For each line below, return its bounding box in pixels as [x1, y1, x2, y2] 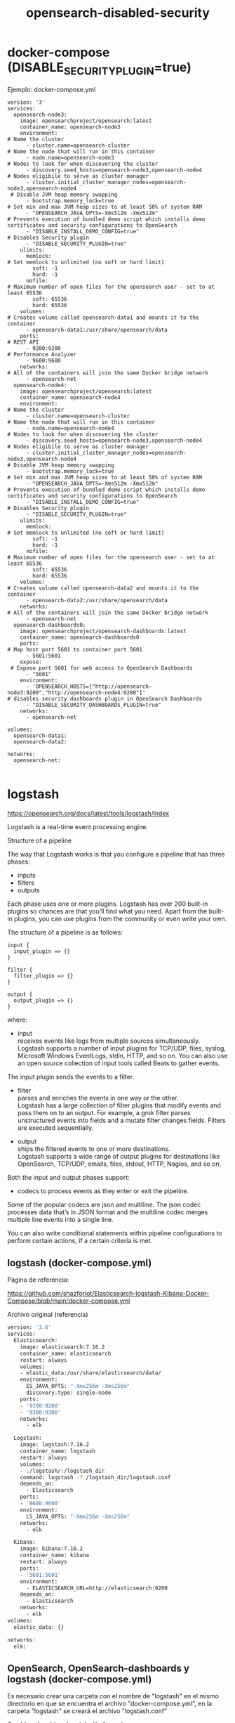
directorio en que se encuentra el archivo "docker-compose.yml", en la [7, 1699, 213, 1708]
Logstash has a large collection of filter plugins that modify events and [17, 1101, 221, 1110]
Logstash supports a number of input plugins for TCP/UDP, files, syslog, [17, 1044, 227, 1053]
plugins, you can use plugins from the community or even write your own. [13, 915, 227, 923]
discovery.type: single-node [25, 1389, 112, 1396]
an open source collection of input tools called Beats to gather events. [17, 1059, 220, 1067]
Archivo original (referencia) [7, 1311, 88, 1319]
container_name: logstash [20, 1448, 96, 1455]
